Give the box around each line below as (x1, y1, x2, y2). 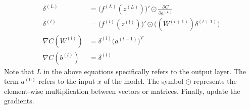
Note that (4, 66, 34, 76)
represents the (193, 76, 237, 86)
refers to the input (38, 76, 95, 86)
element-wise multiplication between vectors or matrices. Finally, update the (4, 85, 240, 96)
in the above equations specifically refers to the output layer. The (43, 66, 246, 76)
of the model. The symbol (104, 76, 184, 86)
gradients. (4, 95, 34, 106)
